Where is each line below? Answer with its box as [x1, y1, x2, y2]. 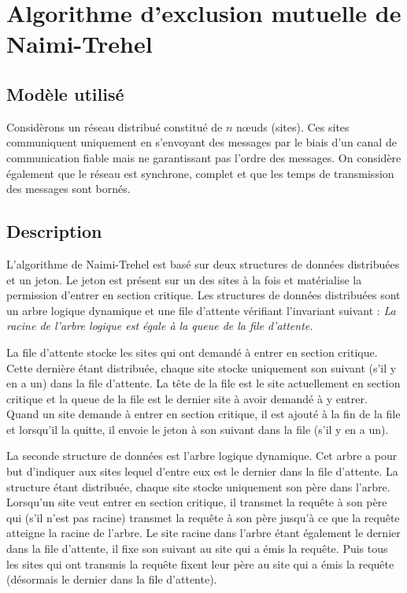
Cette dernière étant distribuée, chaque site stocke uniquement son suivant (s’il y [6, 359, 397, 376]
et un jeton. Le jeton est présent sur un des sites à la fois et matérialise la [6, 271, 362, 287]
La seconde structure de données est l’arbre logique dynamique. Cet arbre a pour [6, 447, 398, 464]
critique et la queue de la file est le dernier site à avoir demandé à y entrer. [6, 390, 368, 406]
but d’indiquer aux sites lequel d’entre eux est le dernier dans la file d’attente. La [6, 463, 398, 480]
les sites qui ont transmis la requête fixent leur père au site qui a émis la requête [6, 555, 394, 572]
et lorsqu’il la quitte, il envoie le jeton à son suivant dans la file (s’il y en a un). [6, 421, 389, 437]
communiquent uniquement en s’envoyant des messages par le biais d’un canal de [6, 134, 397, 150]
